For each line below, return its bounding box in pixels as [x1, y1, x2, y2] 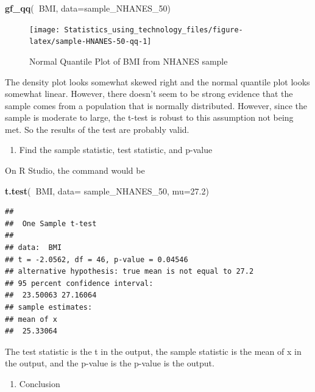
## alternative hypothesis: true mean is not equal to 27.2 [5, 267, 254, 276]
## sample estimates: [5, 303, 93, 312]
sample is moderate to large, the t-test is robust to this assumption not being [5, 111, 294, 124]
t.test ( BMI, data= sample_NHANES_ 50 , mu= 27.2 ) [5, 184, 209, 197]
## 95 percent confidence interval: [5, 279, 154, 288]
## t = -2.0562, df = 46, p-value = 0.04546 [5, 255, 188, 264]
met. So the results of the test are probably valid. [5, 123, 189, 135]
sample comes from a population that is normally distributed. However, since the [5, 99, 307, 112]
